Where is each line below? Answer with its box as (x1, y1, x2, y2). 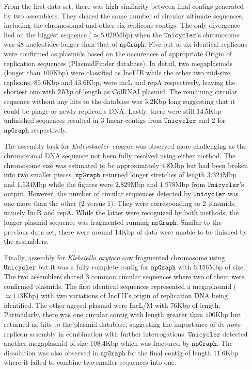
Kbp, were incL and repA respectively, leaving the (86, 77, 235, 87)
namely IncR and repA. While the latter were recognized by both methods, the (4, 207, 239, 218)
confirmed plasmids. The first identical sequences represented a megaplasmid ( (4, 281, 236, 291)
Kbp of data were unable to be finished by (121, 226, 247, 236)
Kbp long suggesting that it (153, 96, 236, 106)
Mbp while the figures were (32, 179, 113, 189)
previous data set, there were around (4, 226, 113, 236)
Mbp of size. (209, 262, 245, 272)
